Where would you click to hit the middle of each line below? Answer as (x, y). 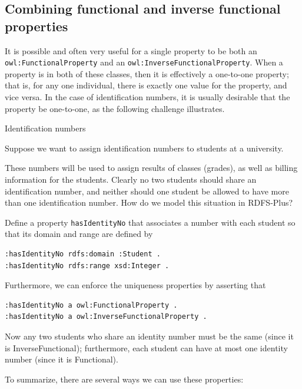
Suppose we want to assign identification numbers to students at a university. (144, 148)
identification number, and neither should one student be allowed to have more (147, 191)
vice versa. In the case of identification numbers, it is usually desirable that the (147, 97)
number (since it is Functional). (62, 359)
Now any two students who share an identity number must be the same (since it (149, 336)
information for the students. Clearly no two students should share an (131, 179)
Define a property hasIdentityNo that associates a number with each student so (150, 222)
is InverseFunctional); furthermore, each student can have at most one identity (146, 347)
